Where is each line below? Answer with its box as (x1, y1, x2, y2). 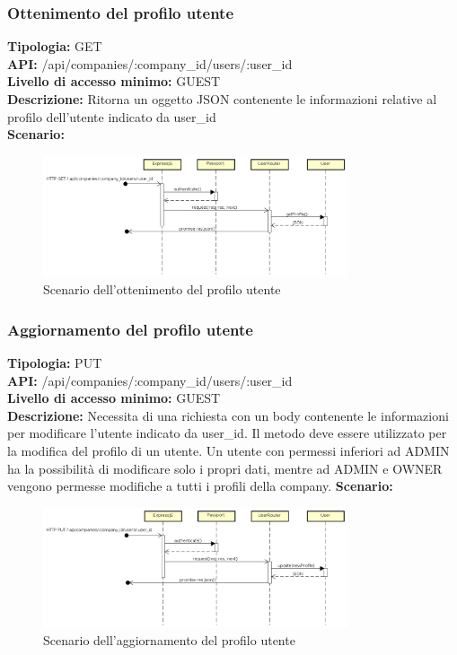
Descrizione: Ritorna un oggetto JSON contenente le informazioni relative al (7, 90, 437, 108)
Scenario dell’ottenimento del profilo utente (43, 280, 281, 299)
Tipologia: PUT (7, 354, 102, 371)
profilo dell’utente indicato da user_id (7, 107, 216, 126)
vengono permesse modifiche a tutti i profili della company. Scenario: (7, 476, 393, 495)
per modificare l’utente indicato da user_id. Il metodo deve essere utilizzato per (7, 424, 447, 442)
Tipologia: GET (7, 37, 102, 56)
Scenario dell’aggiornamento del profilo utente (43, 631, 295, 650)
